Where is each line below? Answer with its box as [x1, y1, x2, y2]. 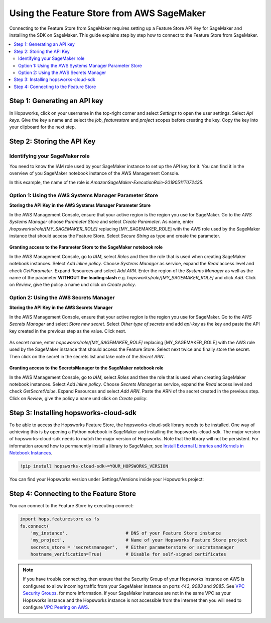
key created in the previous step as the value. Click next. [9, 328, 126, 334]
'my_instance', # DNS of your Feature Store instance [30, 530, 221, 536]
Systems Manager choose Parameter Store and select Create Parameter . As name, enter [9, 219, 194, 225]
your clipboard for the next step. [9, 124, 76, 130]
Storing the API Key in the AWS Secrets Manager [9, 304, 113, 310]
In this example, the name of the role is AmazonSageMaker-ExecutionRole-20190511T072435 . [9, 179, 204, 186]
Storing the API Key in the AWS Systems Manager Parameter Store [9, 202, 151, 208]
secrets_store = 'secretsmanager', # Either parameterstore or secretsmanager [30, 544, 234, 550]
